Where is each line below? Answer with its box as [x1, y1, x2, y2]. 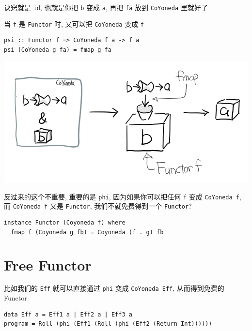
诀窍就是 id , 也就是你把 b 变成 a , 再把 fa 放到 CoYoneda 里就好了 [4, 2, 208, 12]
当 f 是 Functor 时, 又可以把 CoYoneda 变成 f [4, 18, 144, 29]
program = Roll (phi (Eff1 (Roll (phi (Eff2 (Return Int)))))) [4, 320, 212, 328]
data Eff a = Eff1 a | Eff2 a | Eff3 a [4, 311, 132, 318]
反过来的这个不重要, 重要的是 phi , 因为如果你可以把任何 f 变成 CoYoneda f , [4, 191, 241, 201]
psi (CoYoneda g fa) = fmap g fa [4, 46, 111, 53]
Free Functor [4, 255, 92, 275]
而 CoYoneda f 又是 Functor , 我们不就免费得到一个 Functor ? [4, 201, 192, 211]
